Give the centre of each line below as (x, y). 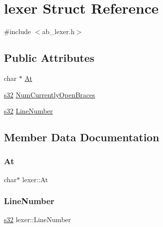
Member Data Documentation (82, 137)
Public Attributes (49, 58)
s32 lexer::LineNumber (38, 219)
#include (18, 31)
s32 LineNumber (29, 111)
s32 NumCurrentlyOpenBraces (50, 94)
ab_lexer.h (58, 31)
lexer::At (35, 179)
